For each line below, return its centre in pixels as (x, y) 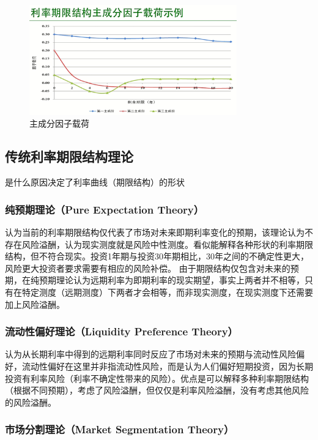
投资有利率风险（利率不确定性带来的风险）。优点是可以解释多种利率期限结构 (157, 378)
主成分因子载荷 (59, 123)
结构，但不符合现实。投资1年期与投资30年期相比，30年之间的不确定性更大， (157, 256)
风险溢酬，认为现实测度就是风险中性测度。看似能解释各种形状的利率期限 (167, 244)
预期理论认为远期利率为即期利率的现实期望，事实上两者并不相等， (172, 280)
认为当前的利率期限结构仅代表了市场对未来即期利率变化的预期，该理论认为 (155, 232)
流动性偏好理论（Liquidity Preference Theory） (121, 331)
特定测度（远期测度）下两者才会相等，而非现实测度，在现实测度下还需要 (167, 292)
